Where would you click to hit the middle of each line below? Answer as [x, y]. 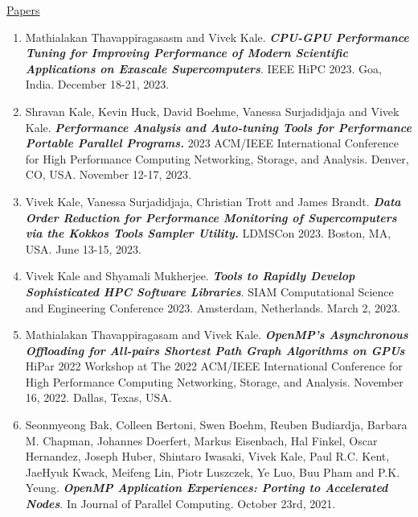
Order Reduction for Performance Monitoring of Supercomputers [211, 217]
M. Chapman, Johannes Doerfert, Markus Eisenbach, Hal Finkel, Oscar [201, 440]
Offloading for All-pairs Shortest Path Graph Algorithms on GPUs [215, 350]
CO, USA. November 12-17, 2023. [108, 174]
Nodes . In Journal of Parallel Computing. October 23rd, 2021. [180, 504]
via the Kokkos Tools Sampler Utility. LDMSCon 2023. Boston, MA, [208, 233]
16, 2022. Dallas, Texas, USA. [98, 397]
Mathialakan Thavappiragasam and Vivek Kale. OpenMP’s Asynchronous [217, 335]
